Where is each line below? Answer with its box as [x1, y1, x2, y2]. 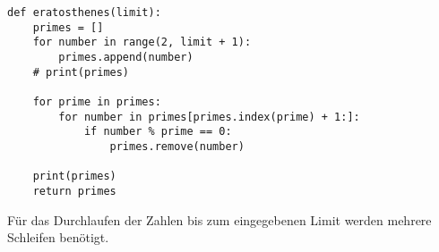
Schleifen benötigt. [7, 228, 109, 247]
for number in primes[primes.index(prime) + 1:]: [58, 110, 360, 123]
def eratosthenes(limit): [7, 6, 161, 19]
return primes [32, 184, 116, 197]
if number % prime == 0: [83, 125, 232, 139]
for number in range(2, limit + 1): [32, 36, 252, 49]
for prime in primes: [32, 95, 161, 108]
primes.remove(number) [109, 139, 245, 153]
